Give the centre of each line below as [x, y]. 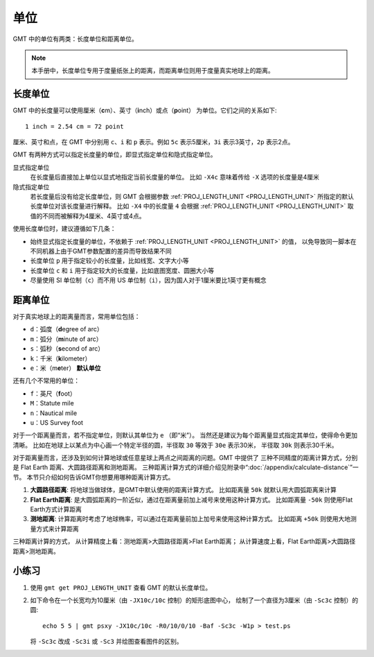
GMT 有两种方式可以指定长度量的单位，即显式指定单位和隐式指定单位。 [115, 155]
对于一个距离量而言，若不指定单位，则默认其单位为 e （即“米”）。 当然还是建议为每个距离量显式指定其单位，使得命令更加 [185, 435]
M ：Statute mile [52, 403]
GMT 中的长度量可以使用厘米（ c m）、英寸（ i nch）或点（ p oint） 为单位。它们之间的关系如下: [145, 110]
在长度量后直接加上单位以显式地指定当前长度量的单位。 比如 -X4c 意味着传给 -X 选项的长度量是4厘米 [175, 177]
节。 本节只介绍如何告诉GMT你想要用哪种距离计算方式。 [93, 477]
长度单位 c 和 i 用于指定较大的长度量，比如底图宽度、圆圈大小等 [122, 270]
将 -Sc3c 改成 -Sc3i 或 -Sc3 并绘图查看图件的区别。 [106, 642]
